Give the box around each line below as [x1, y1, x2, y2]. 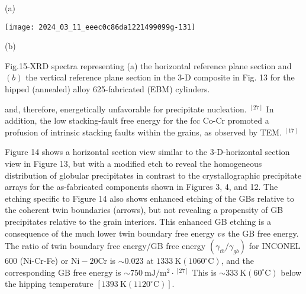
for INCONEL [249, 240, 301, 252]
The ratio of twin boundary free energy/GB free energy [5, 240, 206, 252]
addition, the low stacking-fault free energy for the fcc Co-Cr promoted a [5, 114, 269, 127]
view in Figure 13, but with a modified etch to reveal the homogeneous [5, 157, 262, 169]
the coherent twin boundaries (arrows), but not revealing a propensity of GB [5, 203, 284, 216]
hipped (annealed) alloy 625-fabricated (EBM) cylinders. [5, 83, 210, 95]
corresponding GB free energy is [5, 266, 121, 278]
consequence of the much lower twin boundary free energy [5, 227, 215, 239]
